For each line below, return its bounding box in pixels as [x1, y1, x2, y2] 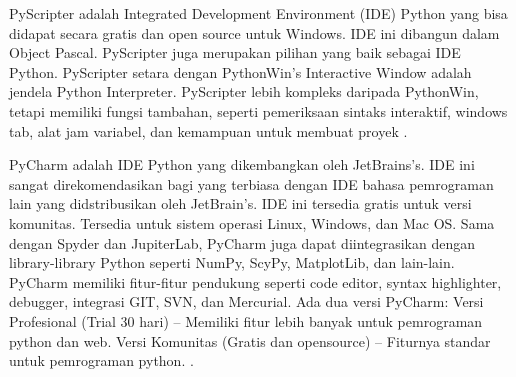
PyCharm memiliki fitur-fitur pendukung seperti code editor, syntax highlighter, [9, 271, 502, 292]
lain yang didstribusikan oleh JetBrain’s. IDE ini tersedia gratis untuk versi [9, 193, 472, 214]
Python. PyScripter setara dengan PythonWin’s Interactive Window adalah [9, 61, 472, 82]
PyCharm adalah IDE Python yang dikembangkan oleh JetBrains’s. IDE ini [9, 154, 475, 175]
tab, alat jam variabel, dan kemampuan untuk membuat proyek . [9, 120, 408, 141]
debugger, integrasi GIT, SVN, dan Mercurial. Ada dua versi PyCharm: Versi [9, 291, 484, 312]
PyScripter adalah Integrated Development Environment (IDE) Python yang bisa [9, 3, 508, 23]
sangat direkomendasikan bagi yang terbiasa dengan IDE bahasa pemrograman [9, 173, 494, 194]
